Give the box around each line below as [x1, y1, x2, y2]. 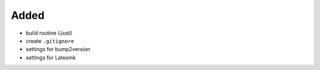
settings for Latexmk [25, 54, 76, 61]
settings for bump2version [25, 46, 91, 53]
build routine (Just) [25, 29, 72, 36]
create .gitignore [25, 37, 75, 44]
